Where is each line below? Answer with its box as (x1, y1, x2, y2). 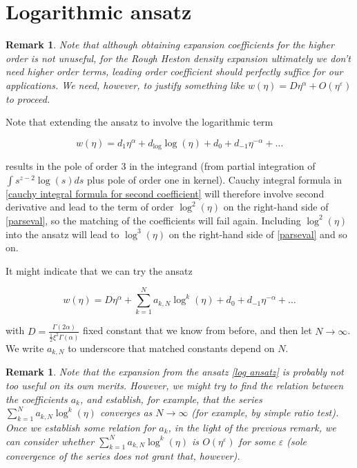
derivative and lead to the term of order (6, 199, 174, 214)
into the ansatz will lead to (6, 226, 119, 241)
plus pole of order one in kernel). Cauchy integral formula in (87, 172, 342, 186)
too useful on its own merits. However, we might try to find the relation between (6, 378, 344, 393)
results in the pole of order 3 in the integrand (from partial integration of (6, 159, 316, 173)
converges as (99, 405, 153, 420)
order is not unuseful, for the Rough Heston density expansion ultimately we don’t (6, 50, 351, 65)
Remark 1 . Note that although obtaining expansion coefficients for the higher (6, 37, 334, 52)
